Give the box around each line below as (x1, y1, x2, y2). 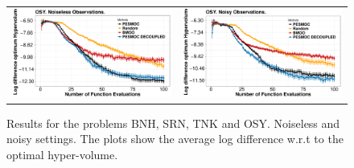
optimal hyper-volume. (6, 145, 118, 162)
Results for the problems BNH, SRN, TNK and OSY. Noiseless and (6, 114, 340, 131)
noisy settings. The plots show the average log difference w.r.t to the (6, 130, 344, 147)
